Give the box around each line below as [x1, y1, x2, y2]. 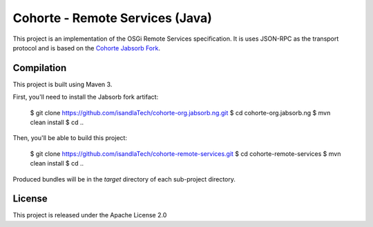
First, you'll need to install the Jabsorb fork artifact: [12, 93, 159, 101]
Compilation [12, 62, 67, 74]
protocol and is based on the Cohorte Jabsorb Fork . [12, 43, 160, 52]
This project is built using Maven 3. [12, 80, 113, 88]
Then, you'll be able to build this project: [12, 134, 128, 142]
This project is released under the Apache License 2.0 [12, 211, 167, 219]
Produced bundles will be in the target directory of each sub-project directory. [12, 175, 236, 183]
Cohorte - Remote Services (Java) [12, 10, 212, 26]
